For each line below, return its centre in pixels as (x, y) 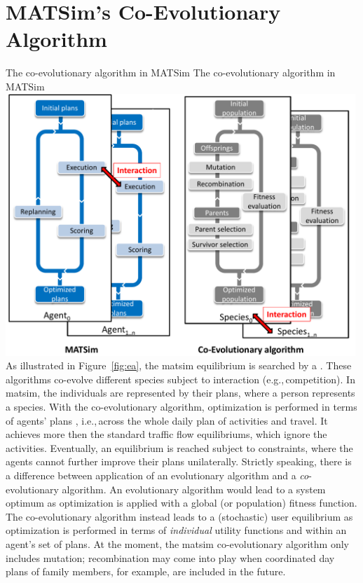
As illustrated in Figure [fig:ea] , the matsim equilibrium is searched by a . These (179, 365)
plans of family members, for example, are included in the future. (146, 571)
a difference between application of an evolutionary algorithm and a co (157, 475)
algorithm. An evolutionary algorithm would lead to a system (194, 489)
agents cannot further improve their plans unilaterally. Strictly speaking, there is (179, 461)
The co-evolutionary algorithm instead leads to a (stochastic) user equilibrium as (179, 516)
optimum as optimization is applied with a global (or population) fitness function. (181, 503)
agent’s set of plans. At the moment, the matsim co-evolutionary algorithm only (177, 544)
